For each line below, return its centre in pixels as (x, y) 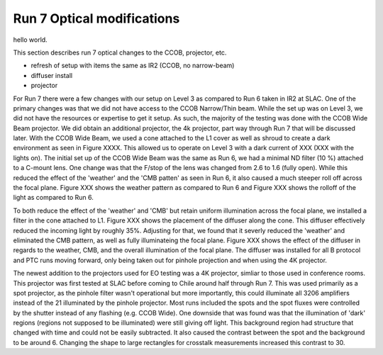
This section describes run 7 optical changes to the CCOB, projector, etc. (120, 52)
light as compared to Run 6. (53, 198)
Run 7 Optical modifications (96, 18)
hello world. (30, 40)
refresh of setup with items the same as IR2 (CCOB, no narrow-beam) (133, 66)
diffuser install (52, 75)
